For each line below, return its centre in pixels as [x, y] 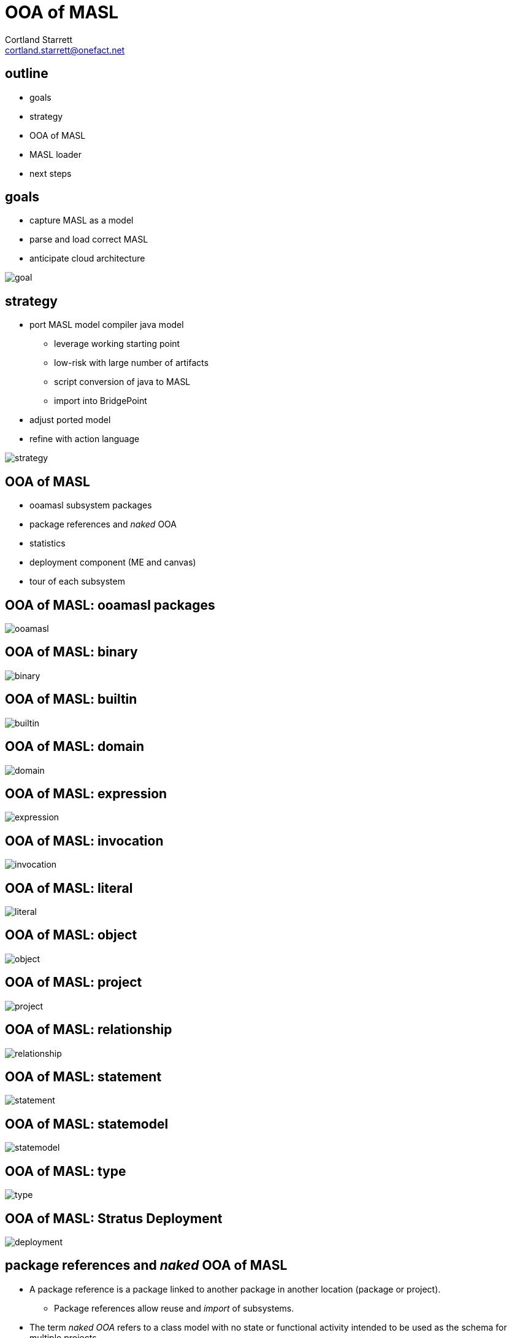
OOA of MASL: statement [83, 1076]
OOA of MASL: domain [75, 747]
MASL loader [55, 154]
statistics [48, 543]
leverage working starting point [117, 344]
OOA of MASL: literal [69, 888]
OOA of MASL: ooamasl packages [110, 605]
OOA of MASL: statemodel [87, 1124]
